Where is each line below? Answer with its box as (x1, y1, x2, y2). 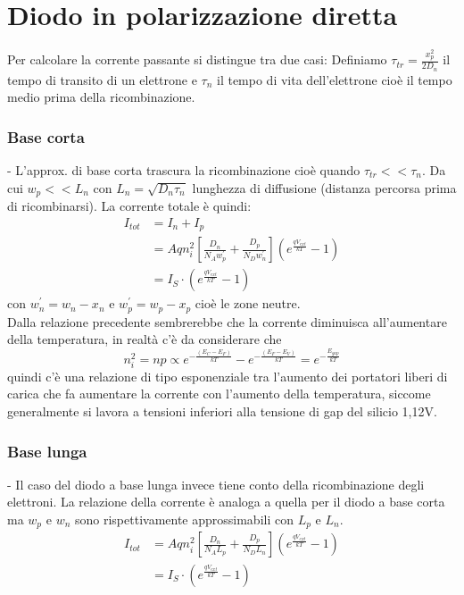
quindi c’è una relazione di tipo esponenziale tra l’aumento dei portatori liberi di (7, 366, 448, 385)
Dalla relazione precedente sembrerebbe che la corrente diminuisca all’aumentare (7, 312, 447, 331)
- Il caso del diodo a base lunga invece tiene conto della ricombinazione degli (7, 474, 425, 493)
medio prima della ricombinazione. (7, 88, 195, 106)
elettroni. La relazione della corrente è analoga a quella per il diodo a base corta (7, 492, 445, 511)
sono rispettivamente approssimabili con (74, 510, 294, 529)
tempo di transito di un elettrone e (7, 70, 197, 88)
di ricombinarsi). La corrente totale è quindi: (7, 197, 252, 215)
